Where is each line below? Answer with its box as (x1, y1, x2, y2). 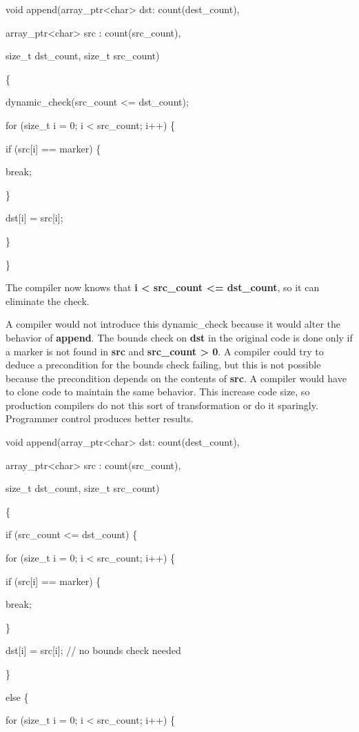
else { (6, 689, 29, 704)
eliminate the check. (6, 293, 90, 308)
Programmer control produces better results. (6, 411, 194, 426)
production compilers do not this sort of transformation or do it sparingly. (6, 397, 318, 412)
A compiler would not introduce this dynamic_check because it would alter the (6, 317, 340, 331)
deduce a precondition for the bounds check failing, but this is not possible (6, 357, 321, 372)
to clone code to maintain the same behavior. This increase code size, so (6, 384, 310, 399)
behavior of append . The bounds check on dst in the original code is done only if (6, 330, 353, 344)
